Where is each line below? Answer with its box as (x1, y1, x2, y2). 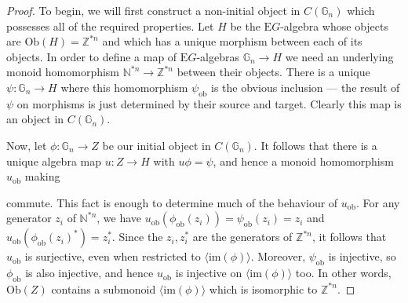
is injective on (175, 265, 242, 281)
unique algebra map (6, 152, 102, 169)
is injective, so (328, 248, 396, 265)
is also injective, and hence (25, 265, 154, 281)
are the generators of (192, 228, 293, 245)
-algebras (196, 48, 239, 64)
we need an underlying (285, 48, 394, 64)
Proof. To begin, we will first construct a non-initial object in (6, 2, 301, 18)
